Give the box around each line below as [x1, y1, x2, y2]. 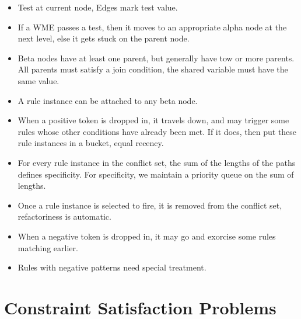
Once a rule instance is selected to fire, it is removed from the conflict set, [17, 199, 282, 211]
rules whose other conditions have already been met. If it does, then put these [17, 125, 297, 137]
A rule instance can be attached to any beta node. [17, 94, 198, 106]
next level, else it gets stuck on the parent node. [17, 32, 190, 44]
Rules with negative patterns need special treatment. [17, 261, 206, 273]
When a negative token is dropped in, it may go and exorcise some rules [17, 230, 276, 242]
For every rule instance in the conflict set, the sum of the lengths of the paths [17, 156, 296, 168]
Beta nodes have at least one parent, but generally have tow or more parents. [17, 51, 295, 64]
